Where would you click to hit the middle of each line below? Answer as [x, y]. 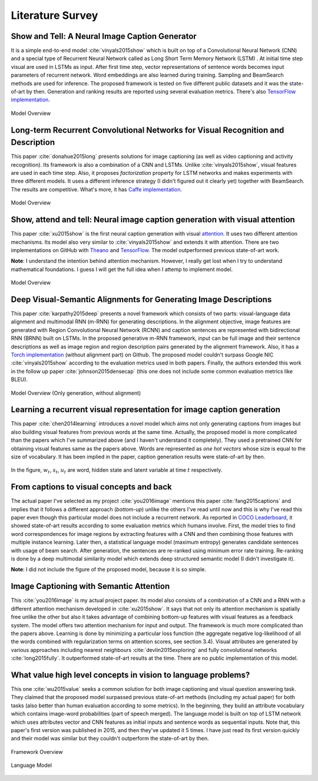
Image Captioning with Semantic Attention [90, 586]
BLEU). [19, 379]
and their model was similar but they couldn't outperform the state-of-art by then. [110, 739]
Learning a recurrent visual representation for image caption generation [146, 410]
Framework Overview [37, 752]
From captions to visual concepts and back [91, 487]
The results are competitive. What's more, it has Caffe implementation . [97, 189]
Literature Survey [54, 15]
